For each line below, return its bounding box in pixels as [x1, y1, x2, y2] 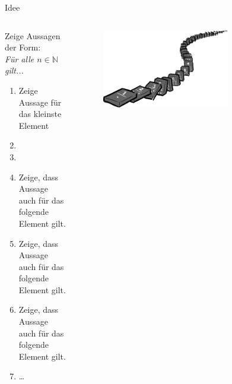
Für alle [5, 52, 34, 65]
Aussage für [18, 96, 62, 108]
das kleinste [18, 107, 62, 120]
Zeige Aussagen [5, 29, 61, 42]
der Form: [5, 41, 41, 53]
